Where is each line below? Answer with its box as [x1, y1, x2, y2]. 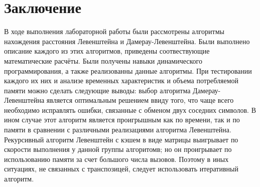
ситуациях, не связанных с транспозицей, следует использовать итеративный [4, 163, 238, 174]
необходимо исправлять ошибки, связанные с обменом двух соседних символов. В [4, 104, 256, 115]
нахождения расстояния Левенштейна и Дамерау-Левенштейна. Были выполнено [4, 36, 250, 46]
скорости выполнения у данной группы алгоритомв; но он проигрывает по [4, 144, 232, 154]
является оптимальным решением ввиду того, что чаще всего [46, 95, 234, 105]
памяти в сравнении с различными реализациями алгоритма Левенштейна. [4, 124, 231, 135]
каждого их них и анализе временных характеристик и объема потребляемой [4, 75, 239, 86]
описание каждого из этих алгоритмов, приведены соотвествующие [4, 46, 210, 56]
